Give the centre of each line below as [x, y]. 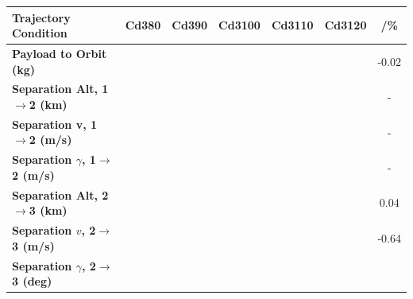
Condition [40, 33]
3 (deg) [32, 281]
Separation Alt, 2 [60, 194]
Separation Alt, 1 [60, 89]
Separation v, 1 [55, 124]
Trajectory [41, 17]
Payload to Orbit [60, 53]
